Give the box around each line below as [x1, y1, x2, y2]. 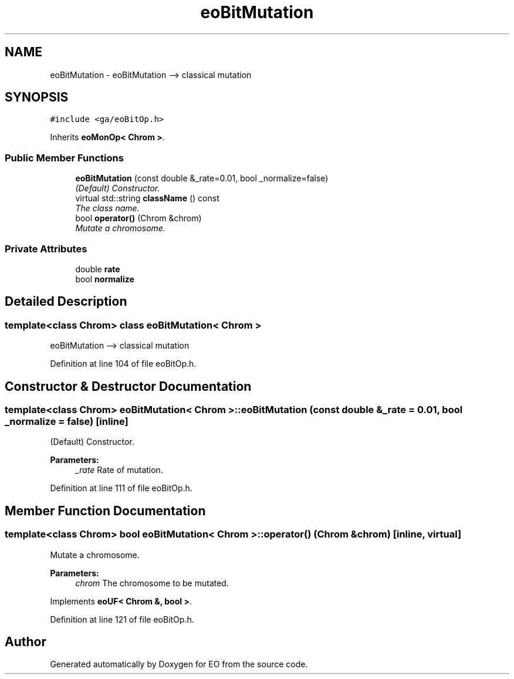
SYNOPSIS [5, 90, 69, 105]
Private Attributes [5, 242, 87, 255]
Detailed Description [5, 294, 127, 309]
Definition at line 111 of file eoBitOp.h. [50, 483, 192, 494]
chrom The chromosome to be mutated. [75, 577, 229, 588]
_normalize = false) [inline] [5, 415, 128, 427]
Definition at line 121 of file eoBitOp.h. [50, 614, 194, 624]
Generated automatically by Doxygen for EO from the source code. [50, 659, 308, 670]
